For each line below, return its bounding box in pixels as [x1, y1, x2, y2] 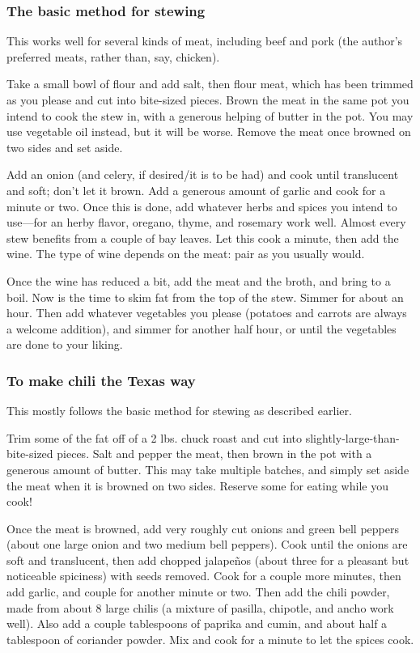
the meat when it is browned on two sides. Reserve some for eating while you [6, 477, 388, 494]
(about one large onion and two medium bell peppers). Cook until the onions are [6, 536, 408, 553]
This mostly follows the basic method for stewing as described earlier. [6, 402, 352, 419]
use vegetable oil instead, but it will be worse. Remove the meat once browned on [6, 123, 411, 140]
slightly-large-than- [305, 429, 400, 446]
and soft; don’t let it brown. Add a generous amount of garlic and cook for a [6, 181, 386, 198]
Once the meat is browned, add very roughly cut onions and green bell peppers [6, 519, 399, 536]
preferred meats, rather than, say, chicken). [6, 48, 220, 65]
